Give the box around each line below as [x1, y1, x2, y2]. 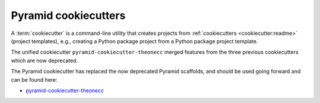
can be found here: [11, 76, 57, 83]
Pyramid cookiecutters [11, 9, 126, 22]
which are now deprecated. [11, 57, 78, 64]
